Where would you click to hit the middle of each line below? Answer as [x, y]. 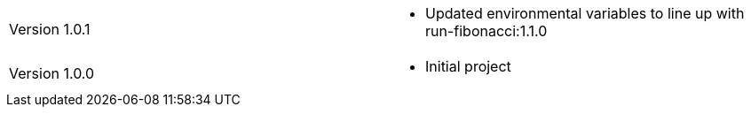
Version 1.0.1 [50, 29]
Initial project [468, 66]
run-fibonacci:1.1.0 [486, 31]
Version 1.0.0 [52, 73]
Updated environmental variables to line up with [585, 13]
